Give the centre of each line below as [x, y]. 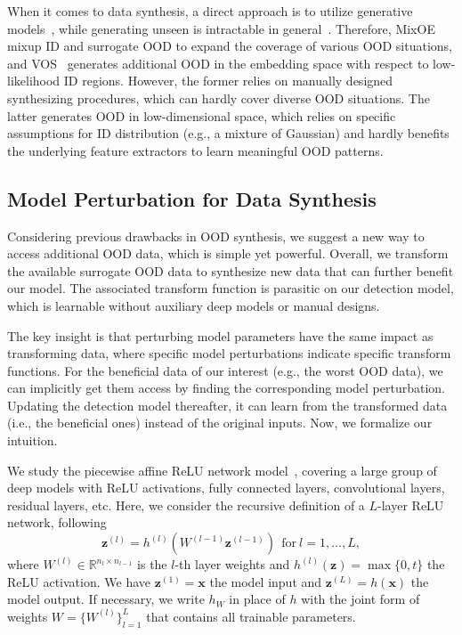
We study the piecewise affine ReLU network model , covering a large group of [222, 470]
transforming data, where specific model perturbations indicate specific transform [229, 353]
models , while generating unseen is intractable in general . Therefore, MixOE [221, 28]
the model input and [266, 581]
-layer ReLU [411, 505]
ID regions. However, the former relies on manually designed [228, 81]
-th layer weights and [232, 564]
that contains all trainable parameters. [251, 616]
